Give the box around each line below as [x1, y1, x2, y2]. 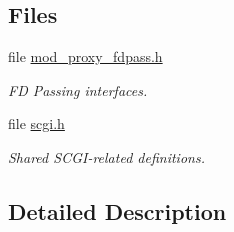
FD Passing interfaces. [8, 79, 148, 100]
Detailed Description [8, 195, 227, 226]
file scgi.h [8, 113, 65, 134]
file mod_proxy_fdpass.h [8, 46, 163, 67]
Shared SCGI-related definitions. [8, 146, 205, 167]
